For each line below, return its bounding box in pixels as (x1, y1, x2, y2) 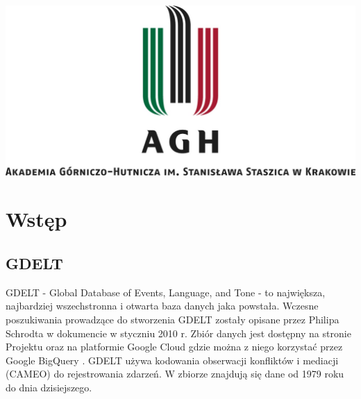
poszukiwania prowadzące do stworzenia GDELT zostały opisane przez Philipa (6, 312, 339, 326)
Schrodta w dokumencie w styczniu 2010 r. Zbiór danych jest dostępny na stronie (6, 325, 351, 340)
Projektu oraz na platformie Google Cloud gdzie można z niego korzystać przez (6, 339, 343, 354)
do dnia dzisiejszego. (6, 380, 92, 394)
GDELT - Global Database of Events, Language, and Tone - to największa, (6, 285, 326, 299)
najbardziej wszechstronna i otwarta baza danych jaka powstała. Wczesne (6, 298, 319, 313)
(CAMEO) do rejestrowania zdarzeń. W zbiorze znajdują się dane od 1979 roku (6, 366, 344, 381)
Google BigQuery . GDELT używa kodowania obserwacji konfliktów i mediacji (6, 353, 339, 367)
